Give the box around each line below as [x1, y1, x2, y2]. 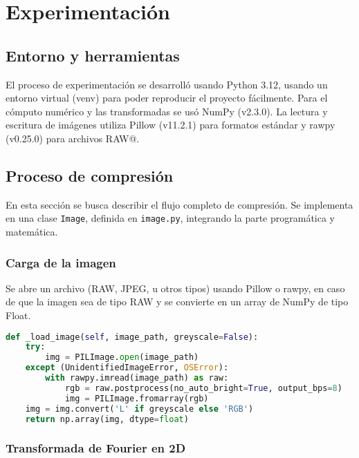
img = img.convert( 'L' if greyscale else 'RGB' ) [25, 403, 254, 414]
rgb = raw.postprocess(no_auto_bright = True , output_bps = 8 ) [64, 383, 342, 393]
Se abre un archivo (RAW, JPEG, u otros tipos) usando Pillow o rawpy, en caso [6, 280, 345, 295]
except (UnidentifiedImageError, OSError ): [25, 363, 229, 373]
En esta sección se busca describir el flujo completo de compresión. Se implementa [6, 197, 353, 211]
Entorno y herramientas [6, 44, 180, 66]
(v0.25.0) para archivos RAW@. [6, 131, 140, 145]
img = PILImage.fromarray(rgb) [64, 393, 209, 403]
